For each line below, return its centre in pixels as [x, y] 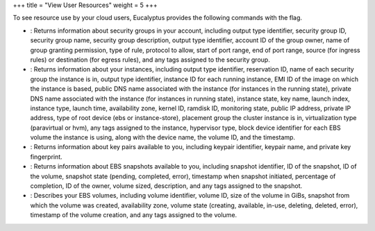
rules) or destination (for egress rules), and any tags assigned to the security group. [150, 60]
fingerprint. [46, 157]
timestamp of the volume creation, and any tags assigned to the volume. [134, 215]
